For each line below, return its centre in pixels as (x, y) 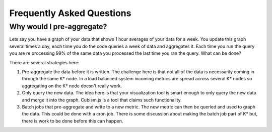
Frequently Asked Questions (70, 13)
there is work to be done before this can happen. (73, 121)
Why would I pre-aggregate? (58, 27)
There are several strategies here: (44, 62)
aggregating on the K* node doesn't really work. (72, 86)
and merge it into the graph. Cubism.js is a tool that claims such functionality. (102, 100)
